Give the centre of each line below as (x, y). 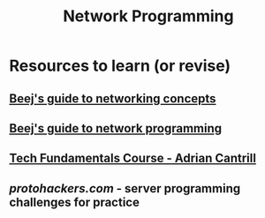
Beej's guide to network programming (116, 128)
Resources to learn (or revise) (120, 66)
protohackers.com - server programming (125, 188)
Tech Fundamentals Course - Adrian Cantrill (132, 158)
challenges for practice (74, 202)
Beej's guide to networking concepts (113, 98)
